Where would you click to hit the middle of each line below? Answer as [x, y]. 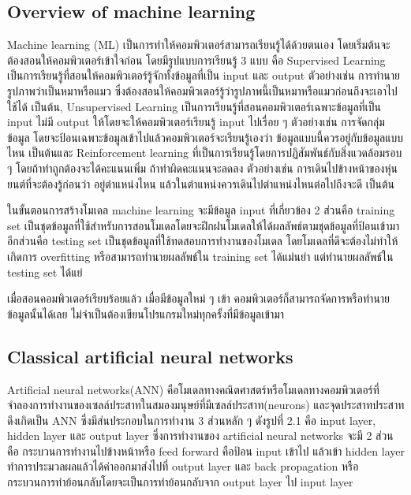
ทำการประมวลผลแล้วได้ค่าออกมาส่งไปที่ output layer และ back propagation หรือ [183, 466]
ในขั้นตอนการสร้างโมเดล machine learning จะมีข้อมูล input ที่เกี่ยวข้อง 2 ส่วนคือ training [201, 210]
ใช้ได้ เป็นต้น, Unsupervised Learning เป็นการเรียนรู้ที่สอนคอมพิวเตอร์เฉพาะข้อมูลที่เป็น [194, 106]
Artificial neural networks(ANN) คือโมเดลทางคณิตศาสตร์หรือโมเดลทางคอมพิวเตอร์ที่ [193, 389]
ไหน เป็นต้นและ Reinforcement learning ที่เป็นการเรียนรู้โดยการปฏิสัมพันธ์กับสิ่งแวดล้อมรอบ [205, 153]
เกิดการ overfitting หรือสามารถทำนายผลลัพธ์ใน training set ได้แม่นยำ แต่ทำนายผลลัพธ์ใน [200, 256]
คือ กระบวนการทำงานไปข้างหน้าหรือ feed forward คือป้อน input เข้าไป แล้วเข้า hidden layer [206, 450]
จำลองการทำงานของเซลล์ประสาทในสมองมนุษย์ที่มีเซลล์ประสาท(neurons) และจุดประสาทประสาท [206, 405]
